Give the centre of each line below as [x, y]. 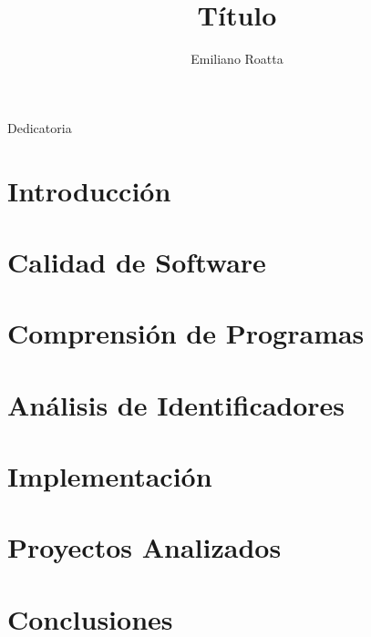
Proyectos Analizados [144, 547]
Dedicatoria [40, 127]
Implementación [110, 476]
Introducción [89, 190]
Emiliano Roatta [237, 59]
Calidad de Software [137, 261]
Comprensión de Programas [186, 333]
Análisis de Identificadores [176, 404]
